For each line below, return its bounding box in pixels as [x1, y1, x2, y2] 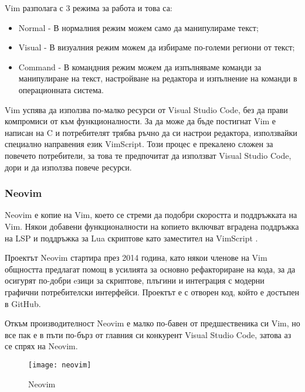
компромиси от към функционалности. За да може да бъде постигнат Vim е [5, 115, 276, 127]
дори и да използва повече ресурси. [5, 161, 132, 173]
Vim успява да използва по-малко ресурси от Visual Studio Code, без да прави [5, 103, 288, 115]
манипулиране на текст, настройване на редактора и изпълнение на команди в [18, 72, 297, 84]
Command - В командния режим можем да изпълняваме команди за [18, 60, 262, 73]
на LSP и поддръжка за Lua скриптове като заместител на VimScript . [5, 231, 258, 244]
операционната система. [18, 83, 104, 96]
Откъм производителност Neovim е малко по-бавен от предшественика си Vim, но [5, 317, 300, 329]
